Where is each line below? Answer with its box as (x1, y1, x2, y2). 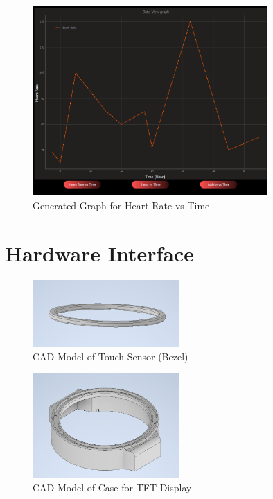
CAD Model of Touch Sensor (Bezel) (33, 349, 188, 363)
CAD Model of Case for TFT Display (33, 480, 192, 495)
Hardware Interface (5, 238, 195, 267)
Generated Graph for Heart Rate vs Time (33, 198, 210, 212)
